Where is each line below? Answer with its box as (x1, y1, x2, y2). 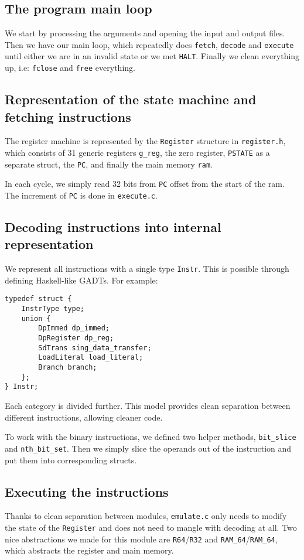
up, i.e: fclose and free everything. (5, 62, 135, 74)
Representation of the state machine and (5, 90, 257, 108)
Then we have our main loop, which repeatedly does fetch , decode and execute (5, 38, 294, 50)
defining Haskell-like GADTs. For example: (5, 274, 158, 286)
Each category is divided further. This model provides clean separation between (5, 399, 291, 412)
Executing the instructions (5, 482, 169, 500)
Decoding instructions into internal (5, 218, 221, 236)
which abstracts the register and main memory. (5, 544, 174, 556)
